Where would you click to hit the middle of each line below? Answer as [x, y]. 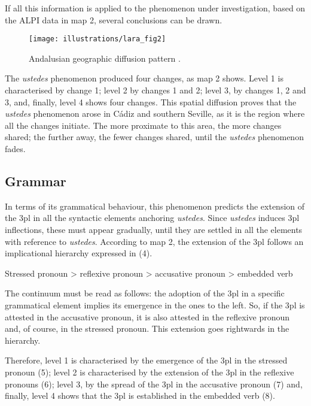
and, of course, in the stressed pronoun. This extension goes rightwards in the [147, 328]
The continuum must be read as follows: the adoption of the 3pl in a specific [145, 293]
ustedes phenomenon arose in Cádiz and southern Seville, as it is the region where [155, 113]
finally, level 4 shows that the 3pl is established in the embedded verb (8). [140, 396]
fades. [15, 149]
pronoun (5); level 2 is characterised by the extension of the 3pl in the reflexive [150, 372]
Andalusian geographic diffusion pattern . [105, 58]
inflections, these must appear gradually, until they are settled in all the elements [154, 229]
